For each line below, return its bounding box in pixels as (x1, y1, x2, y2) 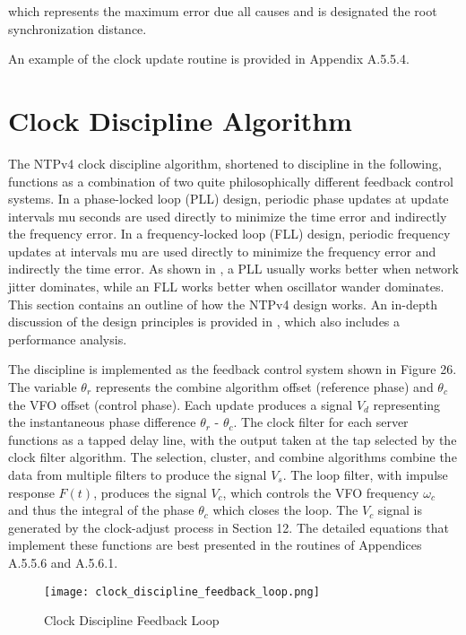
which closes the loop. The (212, 500, 358, 519)
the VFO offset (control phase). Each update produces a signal (8, 395, 353, 413)
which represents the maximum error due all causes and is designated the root (8, 2, 437, 20)
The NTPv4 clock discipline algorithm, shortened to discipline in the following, (8, 153, 442, 172)
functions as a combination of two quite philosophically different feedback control (8, 171, 453, 190)
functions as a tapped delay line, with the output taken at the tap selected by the (8, 430, 457, 448)
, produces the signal (93, 483, 207, 501)
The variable (8, 378, 77, 396)
